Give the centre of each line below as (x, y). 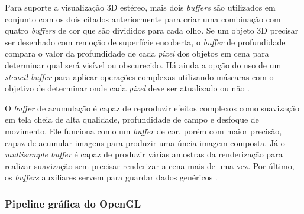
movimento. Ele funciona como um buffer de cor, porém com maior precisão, (143, 131)
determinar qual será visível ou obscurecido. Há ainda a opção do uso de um (143, 65)
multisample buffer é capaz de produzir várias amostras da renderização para (144, 154)
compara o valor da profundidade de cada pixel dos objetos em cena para (137, 53)
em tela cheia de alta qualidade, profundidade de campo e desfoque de (132, 119)
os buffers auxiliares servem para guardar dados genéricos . (111, 177)
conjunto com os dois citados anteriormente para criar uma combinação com (143, 19)
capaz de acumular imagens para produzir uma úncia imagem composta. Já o (145, 142)
